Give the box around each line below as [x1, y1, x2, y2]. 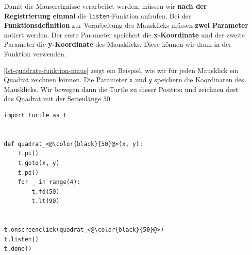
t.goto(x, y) [17, 160, 60, 167]
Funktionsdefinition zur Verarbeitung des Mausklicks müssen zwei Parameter [4, 20, 249, 30]
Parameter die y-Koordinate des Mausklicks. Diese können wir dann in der [4, 39, 232, 49]
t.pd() [17, 169, 39, 176]
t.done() [4, 245, 32, 253]
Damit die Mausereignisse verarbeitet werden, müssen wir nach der [4, 1, 207, 11]
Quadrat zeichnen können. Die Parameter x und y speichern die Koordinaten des [4, 74, 244, 85]
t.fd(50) [32, 188, 60, 195]
